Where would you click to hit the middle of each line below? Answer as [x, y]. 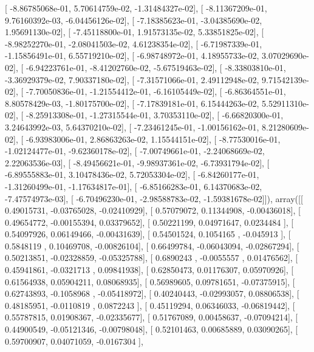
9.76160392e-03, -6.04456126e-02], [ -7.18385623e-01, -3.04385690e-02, [134, 20]
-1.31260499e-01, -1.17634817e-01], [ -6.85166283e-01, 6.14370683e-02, [134, 186]
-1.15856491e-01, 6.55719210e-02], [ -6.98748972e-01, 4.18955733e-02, [132, 56]
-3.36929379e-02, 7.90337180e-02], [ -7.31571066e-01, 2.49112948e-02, [132, 79]
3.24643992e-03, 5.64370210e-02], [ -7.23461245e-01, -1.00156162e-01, [132, 127]
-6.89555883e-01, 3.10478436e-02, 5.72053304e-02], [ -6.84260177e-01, [132, 174]
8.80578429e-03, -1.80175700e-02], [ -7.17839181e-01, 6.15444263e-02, [132, 103]
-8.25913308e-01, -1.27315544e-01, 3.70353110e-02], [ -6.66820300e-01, [155, 115]
